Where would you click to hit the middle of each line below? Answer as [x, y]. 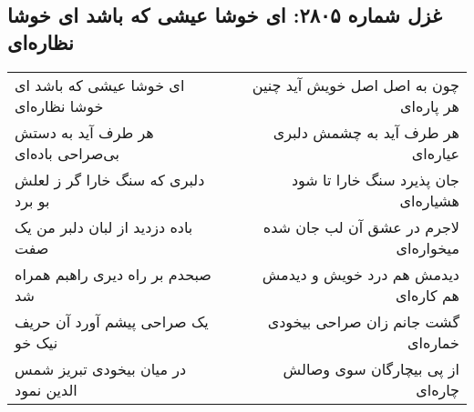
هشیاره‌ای [429, 200]
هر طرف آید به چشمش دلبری [366, 132]
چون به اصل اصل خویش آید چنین [355, 85]
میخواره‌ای [428, 247]
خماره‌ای [433, 342]
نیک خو [36, 342]
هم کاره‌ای [428, 295]
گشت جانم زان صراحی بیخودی [363, 321]
